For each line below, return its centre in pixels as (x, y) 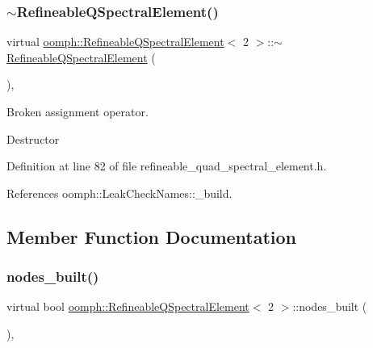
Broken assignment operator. (78, 111)
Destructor (33, 138)
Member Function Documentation (152, 236)
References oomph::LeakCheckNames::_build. (119, 193)
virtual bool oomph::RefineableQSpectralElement (128, 306)
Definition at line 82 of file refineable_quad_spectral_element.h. (167, 166)
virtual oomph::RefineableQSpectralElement (115, 42)
